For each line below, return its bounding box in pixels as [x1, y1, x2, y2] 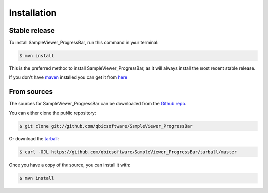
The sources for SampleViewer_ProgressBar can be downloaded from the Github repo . [9, 101, 187, 107]
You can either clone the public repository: [9, 110, 96, 116]
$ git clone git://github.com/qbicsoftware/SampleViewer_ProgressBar [19, 123, 193, 129]
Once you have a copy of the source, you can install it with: [9, 162, 131, 168]
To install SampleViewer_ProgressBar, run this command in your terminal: [9, 40, 159, 46]
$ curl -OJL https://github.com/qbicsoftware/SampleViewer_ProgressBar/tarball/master [19, 149, 237, 155]
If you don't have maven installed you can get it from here [9, 74, 128, 80]
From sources [9, 87, 53, 96]
